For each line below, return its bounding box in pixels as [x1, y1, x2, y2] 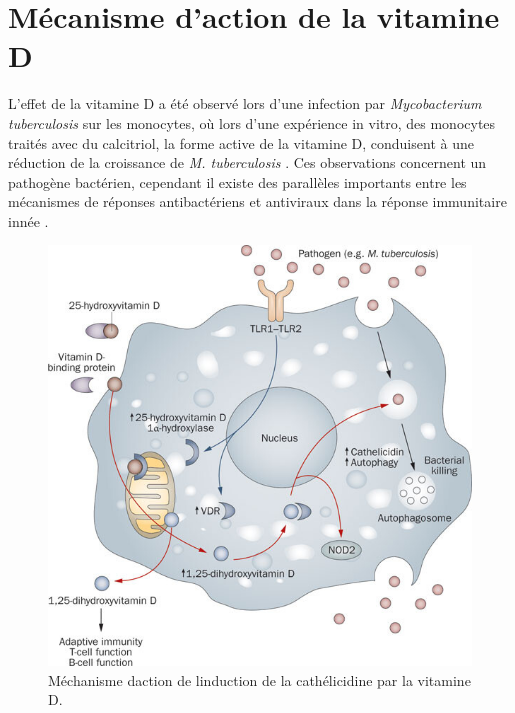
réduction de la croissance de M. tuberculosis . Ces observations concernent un [8, 152, 487, 173]
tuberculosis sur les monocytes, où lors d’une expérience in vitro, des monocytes [8, 112, 496, 133]
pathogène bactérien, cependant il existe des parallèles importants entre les [8, 171, 467, 192]
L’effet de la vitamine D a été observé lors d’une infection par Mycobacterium [8, 93, 482, 114]
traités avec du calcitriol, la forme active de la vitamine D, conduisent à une [8, 132, 474, 153]
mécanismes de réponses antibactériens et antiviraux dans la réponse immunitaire [8, 191, 507, 212]
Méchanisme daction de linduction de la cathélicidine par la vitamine [48, 669, 471, 690]
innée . [8, 210, 49, 231]
